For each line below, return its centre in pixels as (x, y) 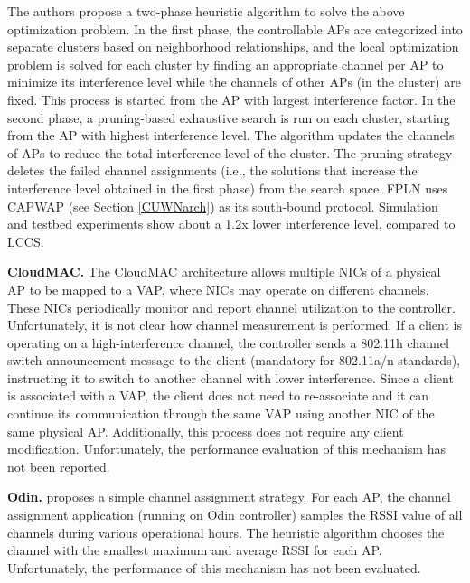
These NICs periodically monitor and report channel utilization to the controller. (231, 307)
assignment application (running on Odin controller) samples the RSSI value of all (235, 515)
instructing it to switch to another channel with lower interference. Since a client (230, 377)
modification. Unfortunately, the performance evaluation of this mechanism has (226, 449)
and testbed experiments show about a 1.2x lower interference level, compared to (231, 224)
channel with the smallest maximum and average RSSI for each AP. (195, 550)
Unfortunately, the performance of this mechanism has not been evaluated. (214, 567)
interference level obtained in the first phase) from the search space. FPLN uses (228, 188)
